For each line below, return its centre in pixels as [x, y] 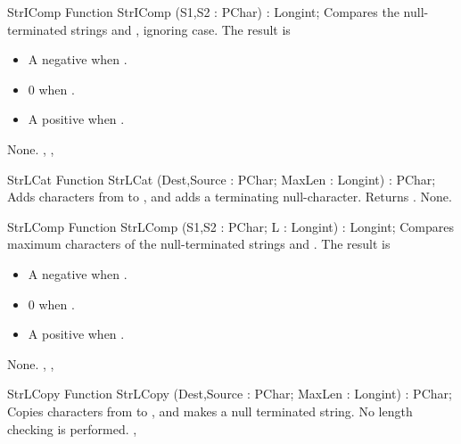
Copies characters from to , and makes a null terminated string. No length [210, 411]
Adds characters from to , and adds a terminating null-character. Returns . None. [230, 197]
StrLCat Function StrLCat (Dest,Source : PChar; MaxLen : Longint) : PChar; [222, 179]
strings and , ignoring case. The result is [181, 29]
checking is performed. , [72, 428]
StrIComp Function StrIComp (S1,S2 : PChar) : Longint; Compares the [203, 12]
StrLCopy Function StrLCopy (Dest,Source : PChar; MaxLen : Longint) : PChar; [230, 394]
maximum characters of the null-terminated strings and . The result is [199, 244]
